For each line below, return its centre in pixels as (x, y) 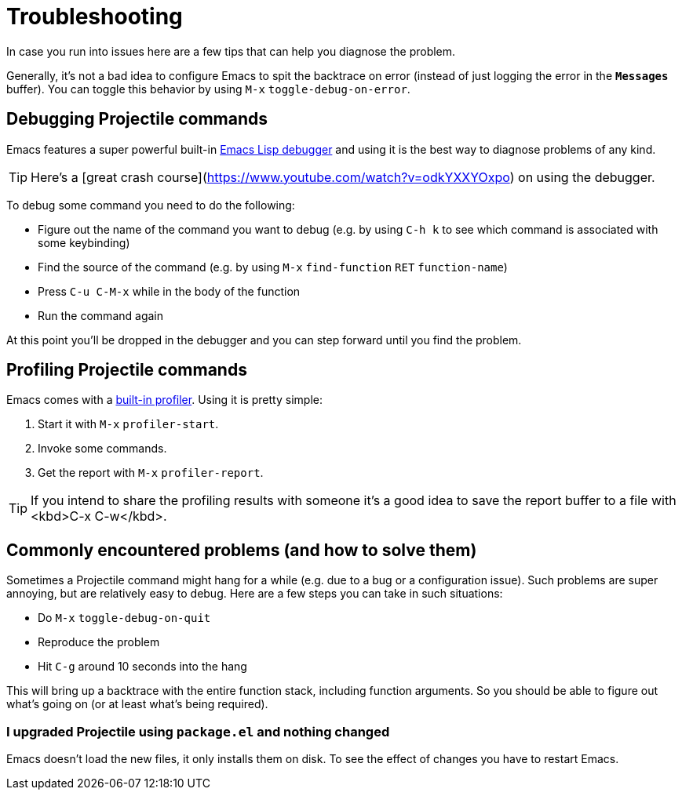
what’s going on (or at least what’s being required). (137, 704)
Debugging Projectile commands (137, 119)
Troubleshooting (95, 16)
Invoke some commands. (102, 449)
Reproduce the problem (99, 642)
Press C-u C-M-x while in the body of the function (169, 291)
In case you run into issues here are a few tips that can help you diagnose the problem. (231, 51)
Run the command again (100, 315)
